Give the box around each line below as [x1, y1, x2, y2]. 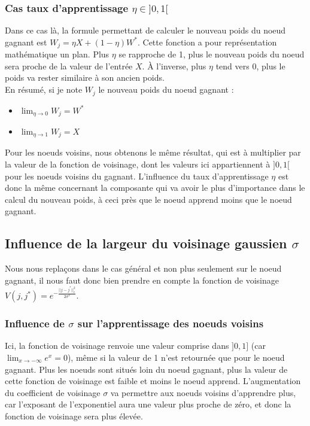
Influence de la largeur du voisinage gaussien [5, 234, 287, 252]
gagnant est [5, 35, 47, 48]
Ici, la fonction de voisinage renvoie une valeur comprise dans [5, 339, 229, 352]
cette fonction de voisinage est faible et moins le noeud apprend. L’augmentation [5, 375, 301, 387]
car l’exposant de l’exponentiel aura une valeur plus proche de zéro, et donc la [5, 398, 291, 410]
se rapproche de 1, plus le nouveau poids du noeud [118, 48, 305, 60]
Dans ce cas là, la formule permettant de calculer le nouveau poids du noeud [5, 24, 286, 36]
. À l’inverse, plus [142, 59, 206, 72]
